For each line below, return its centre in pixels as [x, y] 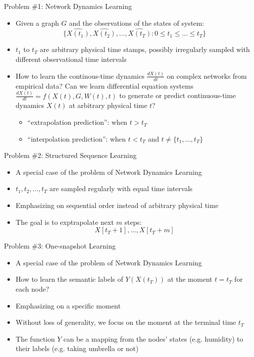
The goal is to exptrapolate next [65, 222]
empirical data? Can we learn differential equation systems [104, 85]
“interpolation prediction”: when [77, 138]
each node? [32, 289]
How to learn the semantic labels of [69, 279]
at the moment [190, 279]
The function [35, 338]
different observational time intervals [71, 59]
